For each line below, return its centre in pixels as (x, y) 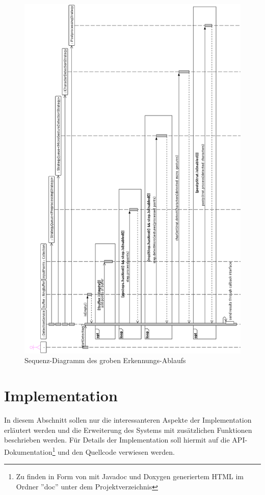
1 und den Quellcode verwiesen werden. (113, 451)
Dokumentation (28, 451)
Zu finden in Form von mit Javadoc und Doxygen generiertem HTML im (130, 476)
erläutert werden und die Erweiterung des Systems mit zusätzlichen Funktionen (128, 430)
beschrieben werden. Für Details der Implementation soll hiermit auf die (117, 440)
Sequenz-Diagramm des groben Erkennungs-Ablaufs (105, 360)
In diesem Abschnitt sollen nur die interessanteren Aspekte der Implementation (128, 420)
